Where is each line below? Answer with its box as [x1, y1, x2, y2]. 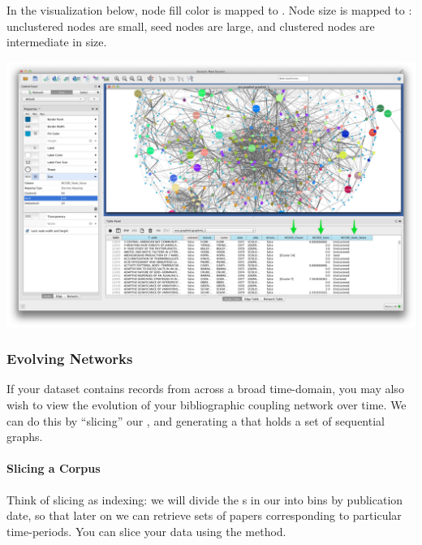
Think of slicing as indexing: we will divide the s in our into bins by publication [6, 491, 403, 508]
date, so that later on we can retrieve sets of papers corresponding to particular [6, 507, 402, 524]
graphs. [6, 428, 43, 445]
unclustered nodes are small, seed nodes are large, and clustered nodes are [6, 17, 375, 34]
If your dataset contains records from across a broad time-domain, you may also [6, 380, 404, 397]
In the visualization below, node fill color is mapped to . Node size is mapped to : [6, 2, 412, 18]
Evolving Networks [6, 348, 133, 369]
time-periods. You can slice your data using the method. [6, 522, 286, 539]
